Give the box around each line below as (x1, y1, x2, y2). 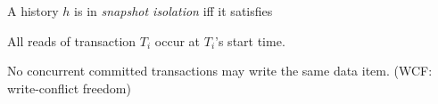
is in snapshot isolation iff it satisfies (74, 2, 273, 20)
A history (7, 2, 59, 20)
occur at (154, 31, 201, 50)
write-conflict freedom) (7, 78, 131, 97)
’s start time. (215, 31, 285, 50)
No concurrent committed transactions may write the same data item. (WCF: (7, 61, 433, 80)
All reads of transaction (7, 31, 136, 50)
